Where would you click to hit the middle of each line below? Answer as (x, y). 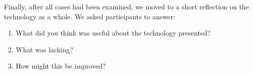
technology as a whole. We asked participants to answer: (90, 16)
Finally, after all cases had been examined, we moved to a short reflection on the (126, 6)
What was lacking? (44, 49)
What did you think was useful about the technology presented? (113, 33)
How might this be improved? (61, 66)
